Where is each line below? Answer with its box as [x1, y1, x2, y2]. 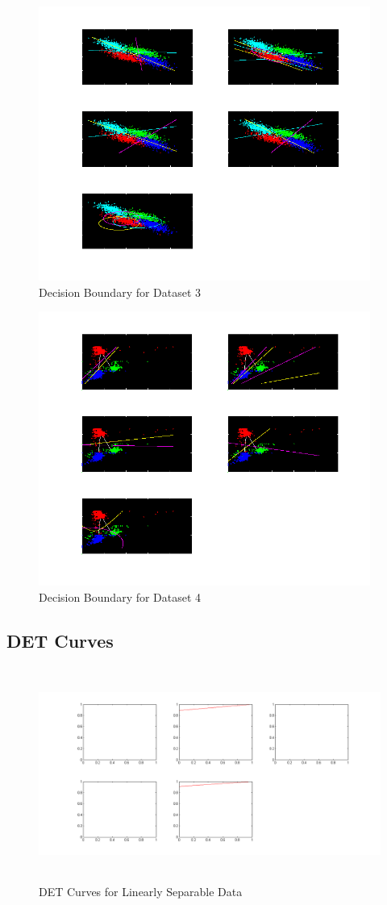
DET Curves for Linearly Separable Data [39, 883, 243, 900]
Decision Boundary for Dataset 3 [39, 283, 202, 300]
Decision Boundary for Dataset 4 [39, 589, 202, 606]
